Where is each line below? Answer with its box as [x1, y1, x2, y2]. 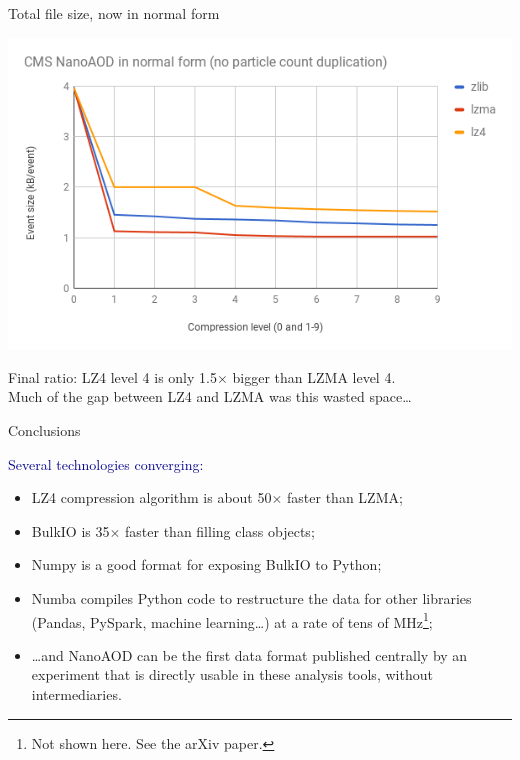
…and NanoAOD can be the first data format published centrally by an [31, 644, 468, 665]
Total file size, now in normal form [8, 3, 220, 23]
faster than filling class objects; [125, 520, 315, 541]
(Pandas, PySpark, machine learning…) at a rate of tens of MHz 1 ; [31, 608, 433, 632]
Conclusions [8, 420, 81, 440]
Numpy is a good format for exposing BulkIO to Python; [31, 554, 382, 575]
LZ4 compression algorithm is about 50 [31, 487, 272, 508]
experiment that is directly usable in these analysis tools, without [31, 664, 433, 685]
